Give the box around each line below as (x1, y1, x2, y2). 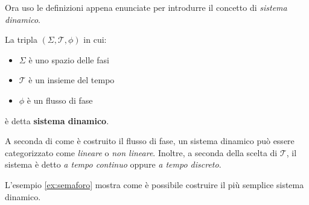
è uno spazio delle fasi (28, 53, 109, 66)
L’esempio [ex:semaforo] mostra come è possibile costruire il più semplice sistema (5, 178, 304, 191)
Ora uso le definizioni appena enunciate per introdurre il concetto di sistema (5, 1, 287, 13)
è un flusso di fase (27, 93, 93, 106)
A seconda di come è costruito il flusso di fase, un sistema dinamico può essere (5, 134, 295, 147)
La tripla (5, 33, 37, 46)
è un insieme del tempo (28, 74, 115, 86)
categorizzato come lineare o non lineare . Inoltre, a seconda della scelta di (5, 146, 278, 159)
